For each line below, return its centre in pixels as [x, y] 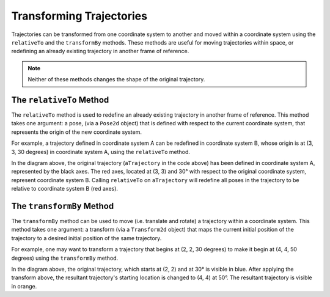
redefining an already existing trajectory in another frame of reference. [100, 51]
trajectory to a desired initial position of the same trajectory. [86, 238]
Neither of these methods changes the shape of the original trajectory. [116, 79]
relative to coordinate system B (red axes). [65, 189]
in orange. [24, 286]
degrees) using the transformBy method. [65, 258]
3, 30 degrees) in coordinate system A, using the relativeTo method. [101, 152]
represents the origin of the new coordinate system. [76, 132]
